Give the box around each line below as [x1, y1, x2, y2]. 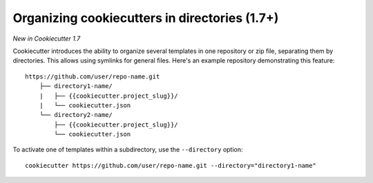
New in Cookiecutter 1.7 [12, 34, 81, 43]
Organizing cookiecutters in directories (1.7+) [12, 10, 279, 25]
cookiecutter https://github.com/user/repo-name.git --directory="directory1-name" [25, 162, 317, 169]
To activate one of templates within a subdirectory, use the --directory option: [12, 145, 243, 154]
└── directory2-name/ [39, 111, 113, 119]
